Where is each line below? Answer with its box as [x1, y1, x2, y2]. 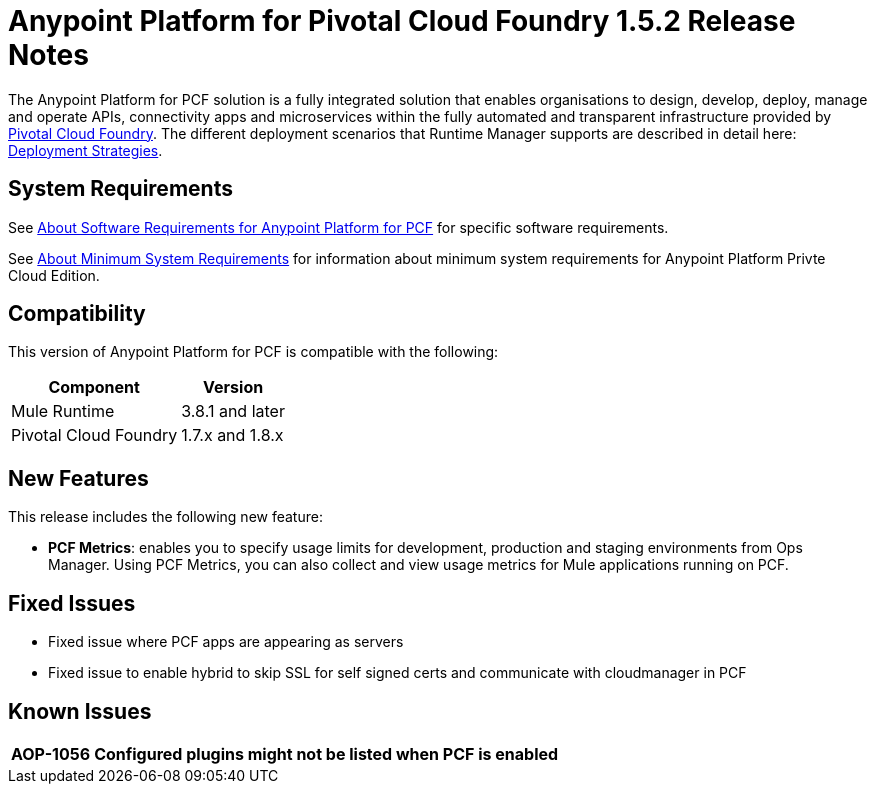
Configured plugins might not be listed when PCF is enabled [94, 743, 559, 764]
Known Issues [8, 698, 152, 724]
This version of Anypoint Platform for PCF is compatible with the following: [8, 343, 499, 361]
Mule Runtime [11, 401, 115, 422]
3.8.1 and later [181, 401, 285, 422]
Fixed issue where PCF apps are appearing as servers [48, 633, 404, 651]
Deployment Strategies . [8, 141, 163, 159]
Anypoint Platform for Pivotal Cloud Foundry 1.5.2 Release [8, 4, 796, 38]
